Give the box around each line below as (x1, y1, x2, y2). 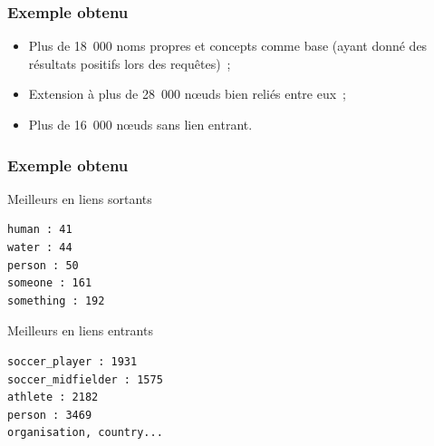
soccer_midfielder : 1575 (7, 373, 163, 386)
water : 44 (7, 241, 72, 254)
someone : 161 (7, 276, 92, 290)
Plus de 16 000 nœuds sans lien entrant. (28, 115, 253, 133)
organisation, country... (7, 426, 163, 440)
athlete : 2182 (7, 391, 99, 404)
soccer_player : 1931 (7, 354, 138, 368)
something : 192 (7, 294, 105, 307)
